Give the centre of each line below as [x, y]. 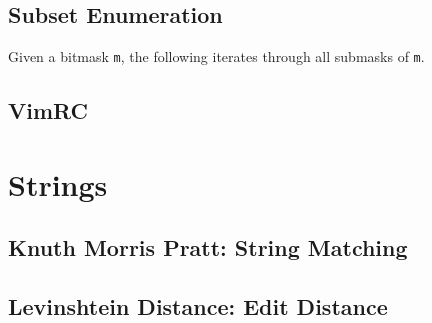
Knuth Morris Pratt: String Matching [208, 247]
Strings [58, 183]
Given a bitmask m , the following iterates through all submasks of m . [216, 56]
